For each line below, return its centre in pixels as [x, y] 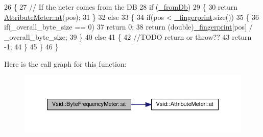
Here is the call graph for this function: [65, 63]
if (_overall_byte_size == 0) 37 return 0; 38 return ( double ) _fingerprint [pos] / [128, 27]
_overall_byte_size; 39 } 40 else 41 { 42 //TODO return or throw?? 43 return [128, 36]
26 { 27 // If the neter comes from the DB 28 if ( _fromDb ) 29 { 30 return [121, 7]
